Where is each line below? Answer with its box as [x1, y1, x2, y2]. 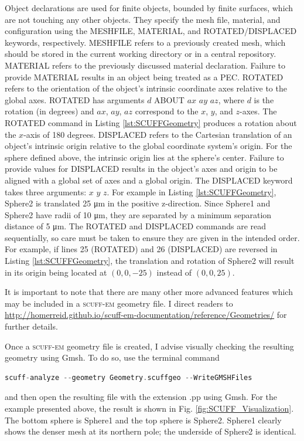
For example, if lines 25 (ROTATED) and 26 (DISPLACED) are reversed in [5, 243, 278, 255]
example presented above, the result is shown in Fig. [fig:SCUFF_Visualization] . [5, 402, 294, 414]
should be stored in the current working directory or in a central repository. [5, 48, 276, 60]
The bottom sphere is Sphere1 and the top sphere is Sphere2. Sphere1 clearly [5, 413, 282, 426]
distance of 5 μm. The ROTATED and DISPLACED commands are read [5, 220, 266, 232]
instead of [156, 266, 192, 278]
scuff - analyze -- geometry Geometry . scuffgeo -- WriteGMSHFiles [5, 373, 252, 382]
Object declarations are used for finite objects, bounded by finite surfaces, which [5, 2, 293, 13]
